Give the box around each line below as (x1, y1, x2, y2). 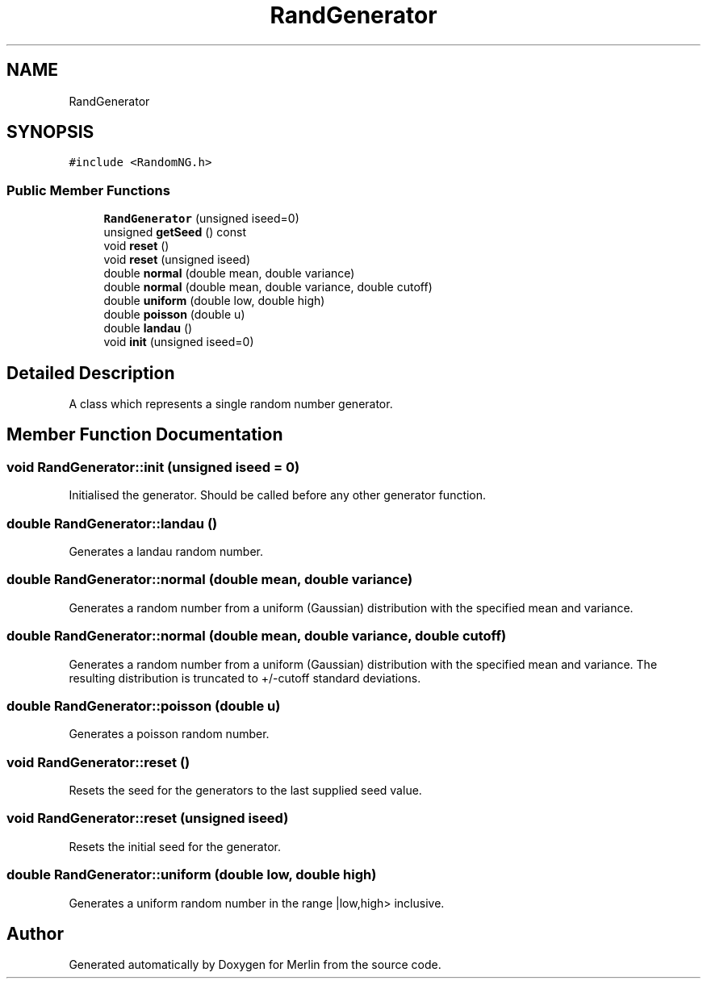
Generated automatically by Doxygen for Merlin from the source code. (69, 958, 441, 972)
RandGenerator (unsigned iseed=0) (103, 211, 299, 226)
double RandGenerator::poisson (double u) (6, 697, 281, 714)
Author (6, 923, 64, 944)
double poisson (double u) (103, 307, 245, 322)
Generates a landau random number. (69, 545, 264, 558)
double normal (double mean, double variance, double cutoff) (103, 280, 433, 294)
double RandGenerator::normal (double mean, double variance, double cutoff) (6, 628, 507, 645)
